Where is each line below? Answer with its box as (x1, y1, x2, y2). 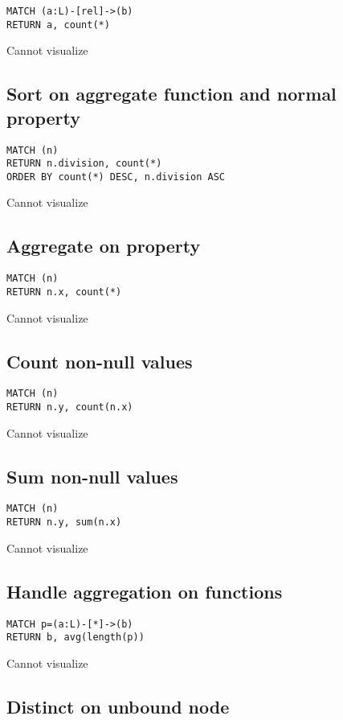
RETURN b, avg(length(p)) (6, 632, 145, 644)
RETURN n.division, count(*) (6, 158, 162, 170)
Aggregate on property (6, 233, 201, 258)
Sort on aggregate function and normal (6, 81, 337, 106)
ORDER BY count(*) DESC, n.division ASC (6, 171, 226, 183)
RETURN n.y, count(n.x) (6, 401, 133, 413)
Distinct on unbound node (6, 693, 230, 718)
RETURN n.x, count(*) (6, 286, 122, 298)
